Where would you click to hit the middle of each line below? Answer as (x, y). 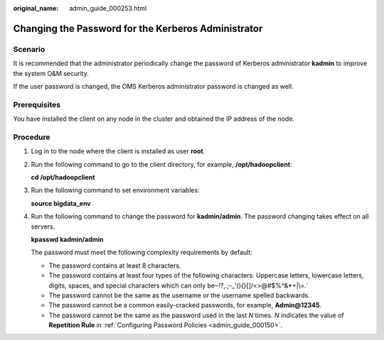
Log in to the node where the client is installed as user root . (118, 151)
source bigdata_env (61, 203)
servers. (43, 226)
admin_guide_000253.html (108, 8)
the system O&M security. (51, 73)
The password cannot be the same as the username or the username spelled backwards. (180, 295)
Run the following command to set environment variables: (115, 190)
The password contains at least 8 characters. (115, 265)
